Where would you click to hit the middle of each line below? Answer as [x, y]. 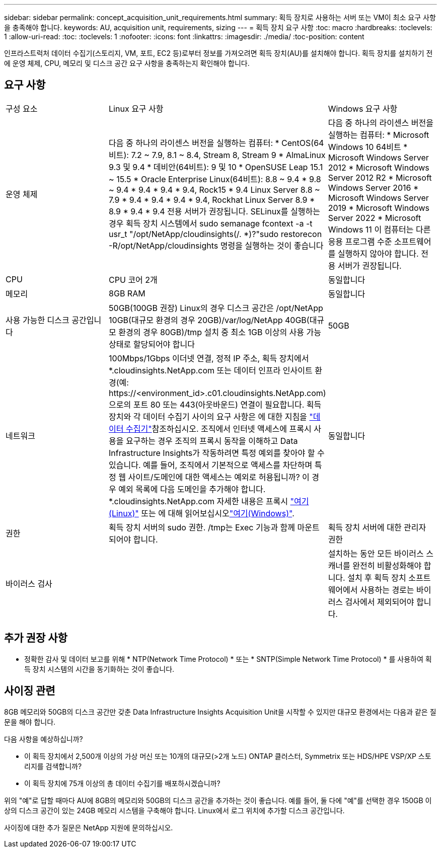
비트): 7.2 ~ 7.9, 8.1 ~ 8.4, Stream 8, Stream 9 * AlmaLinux [217, 155]
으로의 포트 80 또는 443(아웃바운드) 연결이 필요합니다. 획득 [215, 404]
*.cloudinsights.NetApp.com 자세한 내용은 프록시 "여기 [209, 501]
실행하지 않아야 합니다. [378, 253]
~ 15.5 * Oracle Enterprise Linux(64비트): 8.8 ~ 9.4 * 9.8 [215, 179]
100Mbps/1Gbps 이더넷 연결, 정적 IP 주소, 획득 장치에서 [209, 358]
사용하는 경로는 [387, 590]
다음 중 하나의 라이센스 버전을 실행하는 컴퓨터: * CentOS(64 [216, 143]
